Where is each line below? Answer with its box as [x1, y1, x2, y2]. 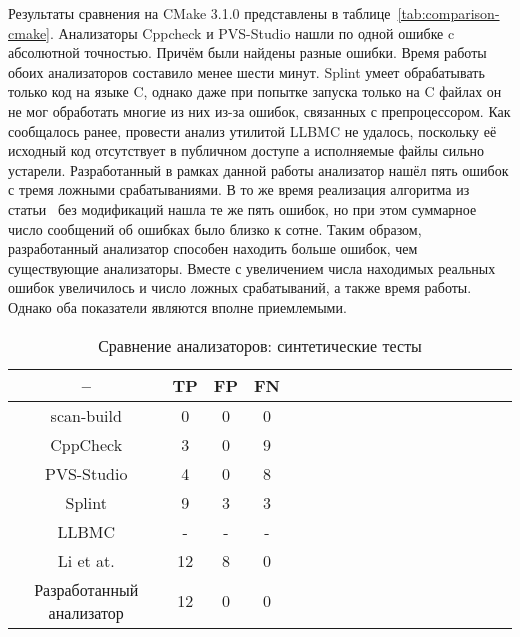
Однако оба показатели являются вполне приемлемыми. [8, 296, 347, 317]
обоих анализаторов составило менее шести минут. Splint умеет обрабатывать [8, 61, 485, 82]
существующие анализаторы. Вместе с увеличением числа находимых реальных [8, 257, 496, 278]
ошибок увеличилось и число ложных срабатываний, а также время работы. [8, 277, 472, 298]
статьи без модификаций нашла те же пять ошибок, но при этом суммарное [8, 198, 477, 219]
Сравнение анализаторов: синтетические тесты [98, 333, 422, 357]
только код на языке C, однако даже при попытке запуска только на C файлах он [8, 81, 502, 102]
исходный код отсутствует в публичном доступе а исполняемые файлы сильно [8, 140, 485, 161]
